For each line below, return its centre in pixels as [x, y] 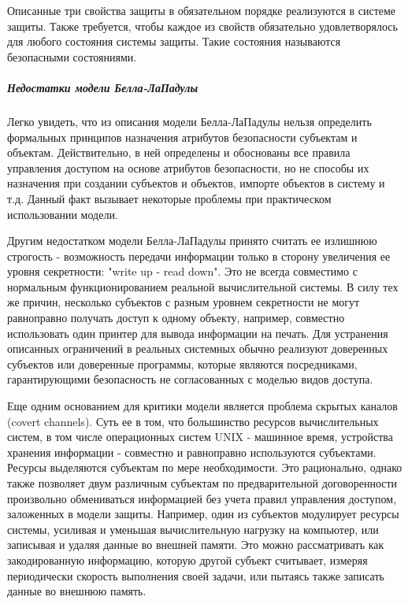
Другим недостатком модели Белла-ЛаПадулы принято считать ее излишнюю [192, 241]
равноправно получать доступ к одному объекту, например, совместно [176, 318]
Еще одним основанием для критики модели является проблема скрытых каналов [202, 406]
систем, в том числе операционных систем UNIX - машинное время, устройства [200, 437]
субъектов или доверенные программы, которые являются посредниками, [182, 363]
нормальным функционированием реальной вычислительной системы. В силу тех [203, 286]
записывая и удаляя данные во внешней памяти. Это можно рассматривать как [196, 545]
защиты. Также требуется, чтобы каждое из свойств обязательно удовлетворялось [202, 26]
